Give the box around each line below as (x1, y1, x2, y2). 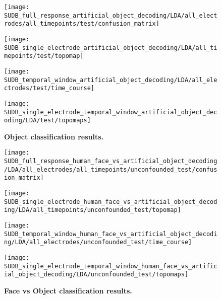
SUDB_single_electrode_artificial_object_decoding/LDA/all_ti (4, 44, 217, 51)
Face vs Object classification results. (4, 285, 132, 295)
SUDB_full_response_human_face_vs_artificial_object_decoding (4, 158, 217, 165)
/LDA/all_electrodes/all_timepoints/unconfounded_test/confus (4, 166, 217, 173)
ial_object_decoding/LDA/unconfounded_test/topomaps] (4, 271, 189, 278)
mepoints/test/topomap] (4, 52, 84, 60)
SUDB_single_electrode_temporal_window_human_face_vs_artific (4, 262, 217, 270)
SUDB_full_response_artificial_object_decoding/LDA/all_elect (4, 12, 217, 19)
